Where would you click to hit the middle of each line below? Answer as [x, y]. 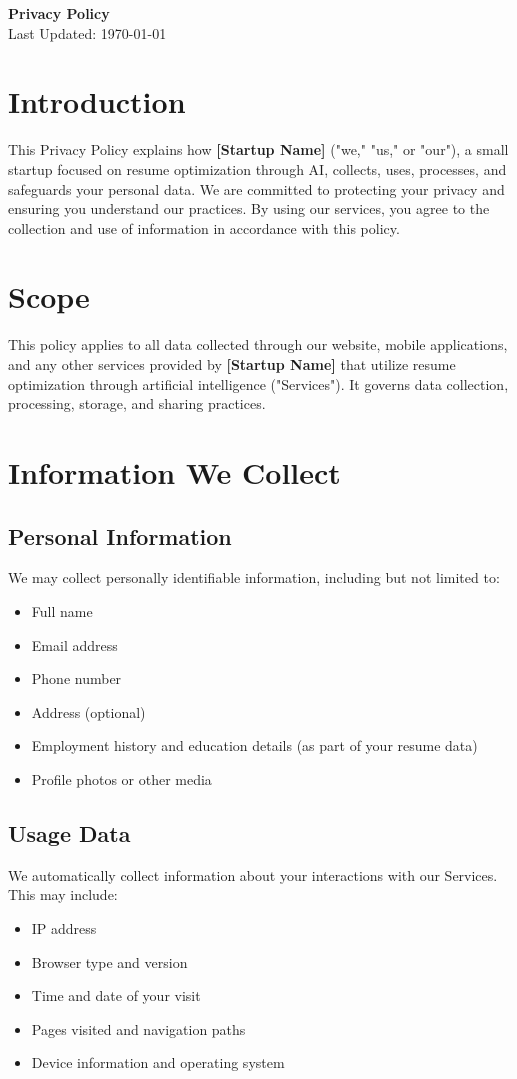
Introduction [97, 101]
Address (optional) [88, 711]
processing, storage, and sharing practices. [137, 403]
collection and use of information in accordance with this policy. [204, 227]
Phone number [76, 678]
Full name [62, 610]
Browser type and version [109, 961]
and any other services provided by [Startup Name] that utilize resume [232, 364]
